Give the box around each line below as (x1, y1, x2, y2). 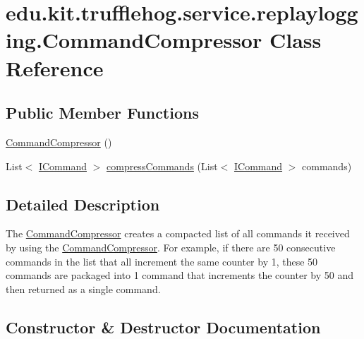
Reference (6, 53, 104, 82)
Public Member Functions (6, 102, 199, 124)
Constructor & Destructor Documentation (6, 316, 321, 338)
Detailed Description (6, 193, 160, 215)
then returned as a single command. (6, 281, 161, 296)
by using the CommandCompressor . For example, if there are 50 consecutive (6, 239, 336, 254)
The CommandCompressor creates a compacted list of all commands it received (6, 226, 350, 241)
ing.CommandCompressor (6, 25, 262, 54)
